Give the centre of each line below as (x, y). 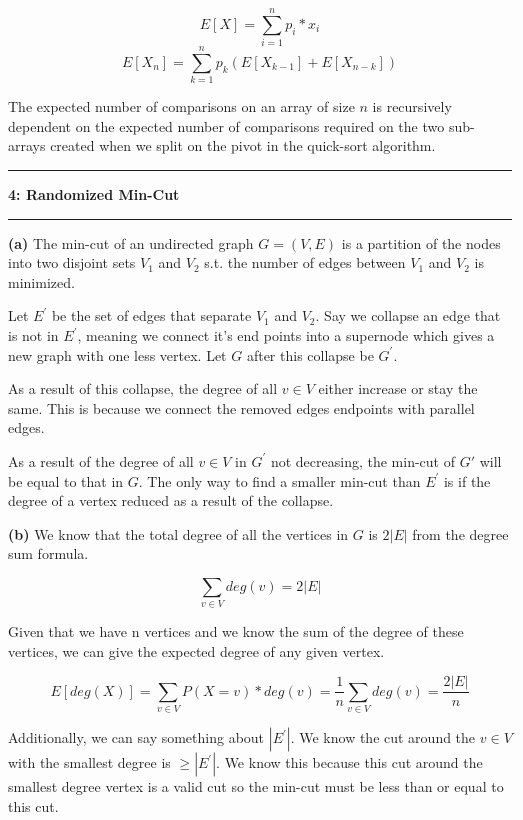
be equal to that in (66, 480)
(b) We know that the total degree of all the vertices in (178, 533)
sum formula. (48, 553)
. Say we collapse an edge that (408, 315)
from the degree (460, 533)
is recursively (412, 106)
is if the (467, 480)
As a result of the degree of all (101, 460)
